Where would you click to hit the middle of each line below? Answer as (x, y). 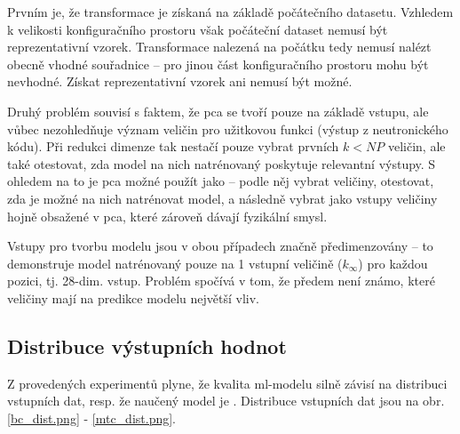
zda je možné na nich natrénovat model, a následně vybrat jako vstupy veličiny (222, 198)
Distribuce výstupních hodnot (147, 346)
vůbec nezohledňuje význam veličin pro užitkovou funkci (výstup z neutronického (228, 129)
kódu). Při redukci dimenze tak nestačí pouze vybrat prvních (173, 146)
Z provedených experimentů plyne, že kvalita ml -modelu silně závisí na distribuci (227, 383)
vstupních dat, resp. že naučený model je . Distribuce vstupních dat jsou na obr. (226, 401)
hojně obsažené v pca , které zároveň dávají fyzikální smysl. (167, 216)
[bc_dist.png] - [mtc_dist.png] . (92, 418)
